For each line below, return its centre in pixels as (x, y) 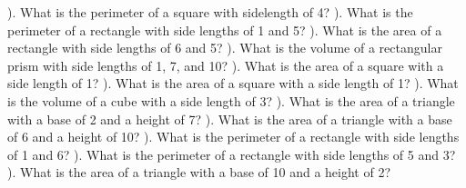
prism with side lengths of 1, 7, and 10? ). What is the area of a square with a (226, 65)
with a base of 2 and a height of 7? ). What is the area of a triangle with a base (230, 119)
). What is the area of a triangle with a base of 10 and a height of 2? (199, 172)
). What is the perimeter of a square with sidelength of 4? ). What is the (210, 12)
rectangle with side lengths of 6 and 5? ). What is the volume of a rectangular (225, 48)
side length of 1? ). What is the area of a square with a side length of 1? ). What (233, 83)
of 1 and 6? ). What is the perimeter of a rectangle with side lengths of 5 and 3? (232, 154)
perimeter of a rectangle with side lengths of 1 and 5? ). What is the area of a (225, 30)
